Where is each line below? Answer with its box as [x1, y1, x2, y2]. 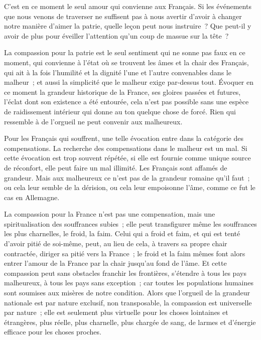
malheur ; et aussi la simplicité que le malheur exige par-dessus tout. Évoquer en [4, 77, 254, 87]
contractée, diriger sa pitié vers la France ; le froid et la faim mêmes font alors [4, 248, 245, 258]
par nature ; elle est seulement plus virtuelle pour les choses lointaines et [4, 307, 228, 317]
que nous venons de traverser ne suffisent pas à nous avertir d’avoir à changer [4, 11, 242, 21]
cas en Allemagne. [4, 192, 60, 202]
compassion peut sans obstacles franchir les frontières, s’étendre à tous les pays [4, 267, 246, 278]
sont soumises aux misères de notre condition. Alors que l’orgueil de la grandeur [4, 287, 250, 298]
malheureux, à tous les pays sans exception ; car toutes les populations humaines [4, 277, 253, 288]
